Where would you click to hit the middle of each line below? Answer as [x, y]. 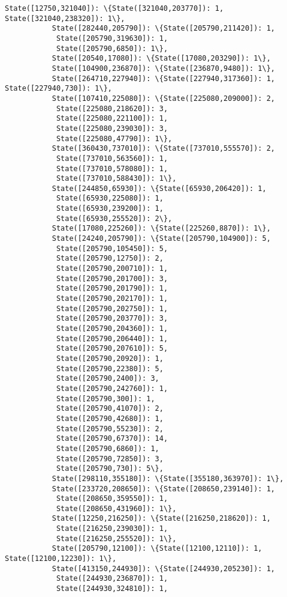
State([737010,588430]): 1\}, [116, 179]
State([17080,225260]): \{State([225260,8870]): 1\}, [161, 229]
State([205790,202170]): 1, [112, 299]
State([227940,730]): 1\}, [58, 89]
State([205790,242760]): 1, [112, 388]
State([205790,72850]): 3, [110, 459]
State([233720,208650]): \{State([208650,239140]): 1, [164, 489]
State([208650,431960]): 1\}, [116, 508]
